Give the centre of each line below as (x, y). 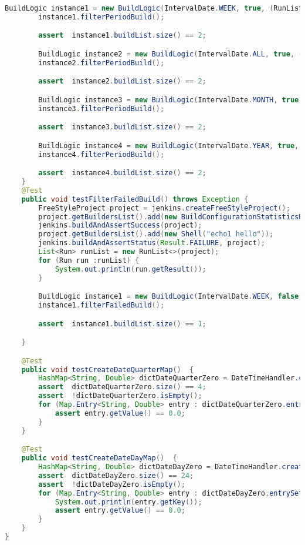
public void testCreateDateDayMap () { (99, 458)
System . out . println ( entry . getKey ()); (128, 502)
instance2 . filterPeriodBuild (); (101, 63)
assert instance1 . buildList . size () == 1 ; (122, 324)
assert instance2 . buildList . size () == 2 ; (122, 81)
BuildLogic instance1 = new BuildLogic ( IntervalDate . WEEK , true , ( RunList (154, 8)
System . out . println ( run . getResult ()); (131, 269)
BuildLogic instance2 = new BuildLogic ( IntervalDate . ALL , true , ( (171, 54)
